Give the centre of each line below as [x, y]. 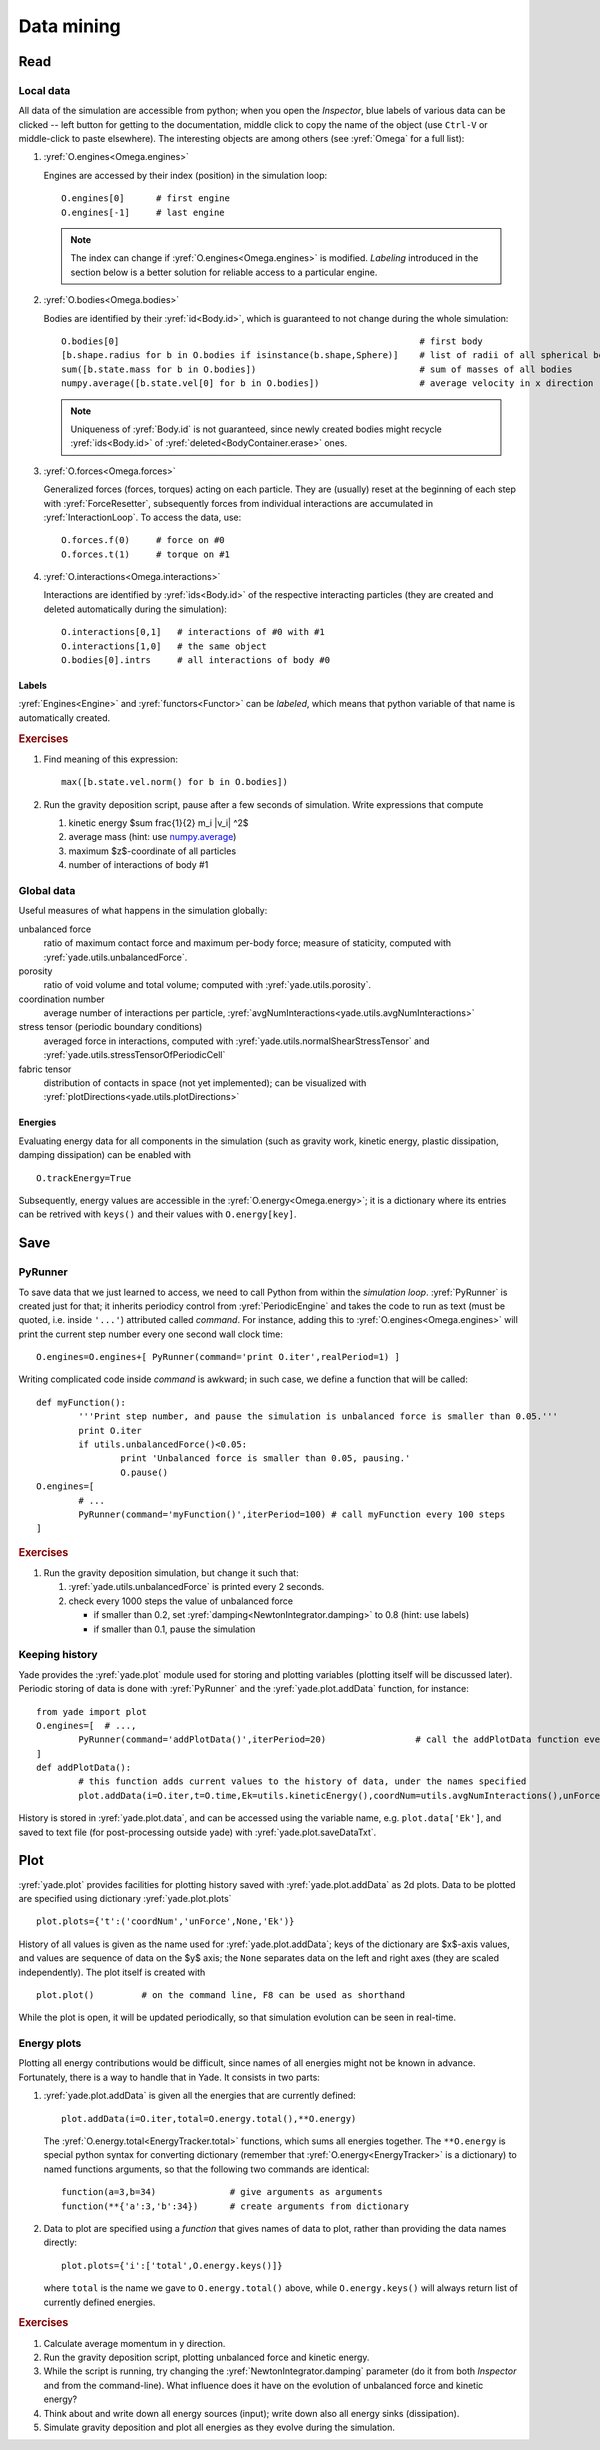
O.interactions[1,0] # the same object [164, 646]
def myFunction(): [81, 1402]
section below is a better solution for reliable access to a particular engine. [224, 272]
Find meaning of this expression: [111, 759]
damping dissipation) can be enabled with [105, 1155]
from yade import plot [92, 1711]
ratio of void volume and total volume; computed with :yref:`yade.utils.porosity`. [207, 985]
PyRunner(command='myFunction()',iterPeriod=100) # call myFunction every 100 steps [292, 1514]
